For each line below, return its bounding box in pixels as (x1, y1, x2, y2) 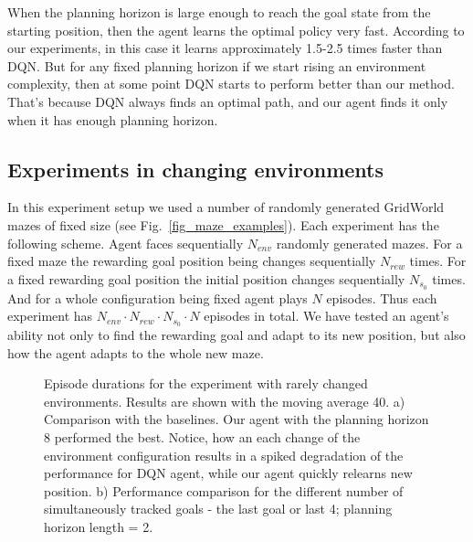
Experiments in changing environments (7, 154, 384, 183)
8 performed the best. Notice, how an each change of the (44, 428, 361, 447)
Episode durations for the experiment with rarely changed (44, 374, 368, 393)
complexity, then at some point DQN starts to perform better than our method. (7, 74, 455, 93)
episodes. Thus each (326, 288, 437, 307)
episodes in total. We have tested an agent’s (204, 306, 449, 325)
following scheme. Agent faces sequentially (7, 233, 244, 252)
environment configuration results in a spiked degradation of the (44, 445, 404, 464)
